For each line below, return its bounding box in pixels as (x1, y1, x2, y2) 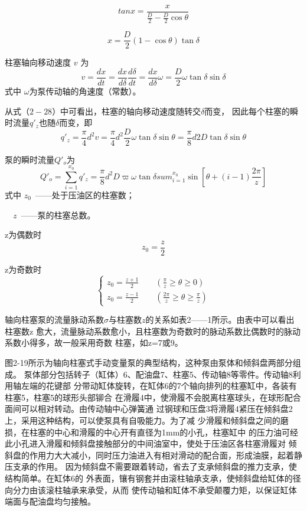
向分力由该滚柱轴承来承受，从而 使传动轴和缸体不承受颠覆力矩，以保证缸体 (5, 483, 297, 496)
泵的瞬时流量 (5, 153, 54, 165)
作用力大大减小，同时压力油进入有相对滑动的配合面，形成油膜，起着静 (29, 448, 302, 461)
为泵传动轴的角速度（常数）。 (29, 84, 141, 97)
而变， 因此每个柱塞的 (204, 104, 290, 117)
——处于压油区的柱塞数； (35, 188, 135, 201)
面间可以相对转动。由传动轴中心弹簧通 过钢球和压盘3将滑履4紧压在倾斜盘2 (5, 402, 293, 415)
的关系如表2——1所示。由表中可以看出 (145, 313, 295, 326)
